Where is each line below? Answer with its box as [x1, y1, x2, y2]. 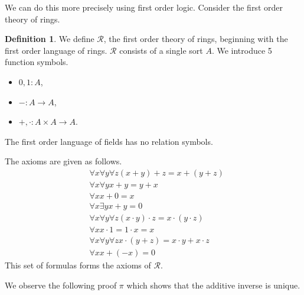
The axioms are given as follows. [5, 155, 122, 167]
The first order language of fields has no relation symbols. [5, 135, 213, 147]
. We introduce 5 [211, 44, 272, 56]
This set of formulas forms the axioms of [5, 259, 151, 271]
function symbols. [5, 56, 68, 68]
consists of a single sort [119, 44, 203, 56]
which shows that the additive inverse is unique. [126, 278, 300, 291]
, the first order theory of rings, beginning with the [103, 33, 288, 45]
